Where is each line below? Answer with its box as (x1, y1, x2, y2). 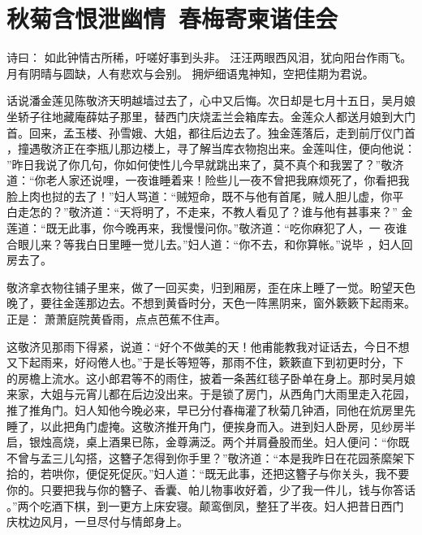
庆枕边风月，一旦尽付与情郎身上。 (6, 513, 188, 530)
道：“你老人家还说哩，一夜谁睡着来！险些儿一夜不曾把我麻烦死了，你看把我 (6, 172, 410, 189)
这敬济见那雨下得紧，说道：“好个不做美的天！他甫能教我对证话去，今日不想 (6, 337, 410, 354)
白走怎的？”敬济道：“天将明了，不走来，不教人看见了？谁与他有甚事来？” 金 (6, 203, 413, 220)
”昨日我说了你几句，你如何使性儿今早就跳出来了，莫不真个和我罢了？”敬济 (6, 155, 404, 172)
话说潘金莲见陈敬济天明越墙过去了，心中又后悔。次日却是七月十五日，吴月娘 (6, 92, 416, 109)
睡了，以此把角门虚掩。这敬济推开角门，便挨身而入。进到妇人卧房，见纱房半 (6, 417, 416, 434)
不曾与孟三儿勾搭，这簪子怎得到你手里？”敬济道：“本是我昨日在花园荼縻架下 (6, 449, 416, 466)
